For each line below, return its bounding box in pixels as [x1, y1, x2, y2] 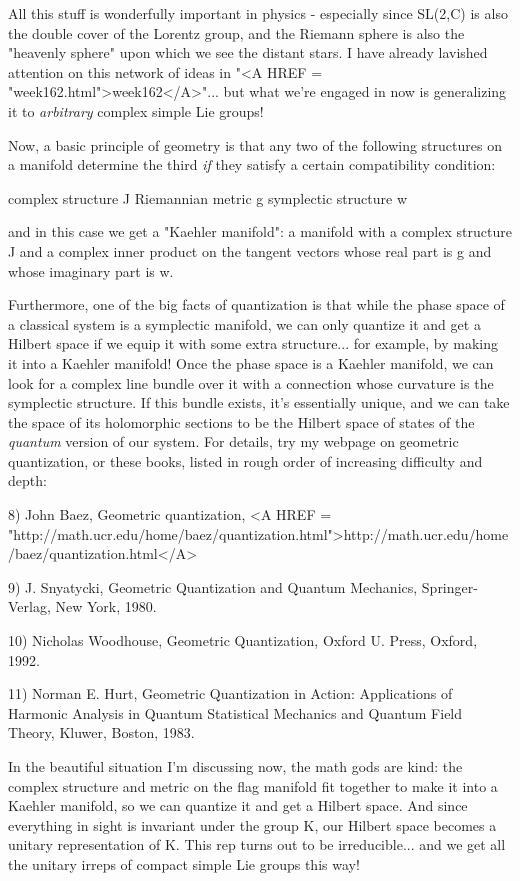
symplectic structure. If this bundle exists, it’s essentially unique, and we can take [8, 392, 510, 413]
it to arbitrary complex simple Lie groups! [8, 100, 264, 121]
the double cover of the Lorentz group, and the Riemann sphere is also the [8, 22, 465, 43]
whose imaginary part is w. [8, 260, 174, 281]
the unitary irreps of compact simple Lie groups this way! [8, 853, 360, 874]
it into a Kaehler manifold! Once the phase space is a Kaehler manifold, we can [8, 352, 494, 373]
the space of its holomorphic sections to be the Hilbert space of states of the [8, 411, 475, 432]
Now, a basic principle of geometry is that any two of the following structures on [8, 134, 502, 155]
